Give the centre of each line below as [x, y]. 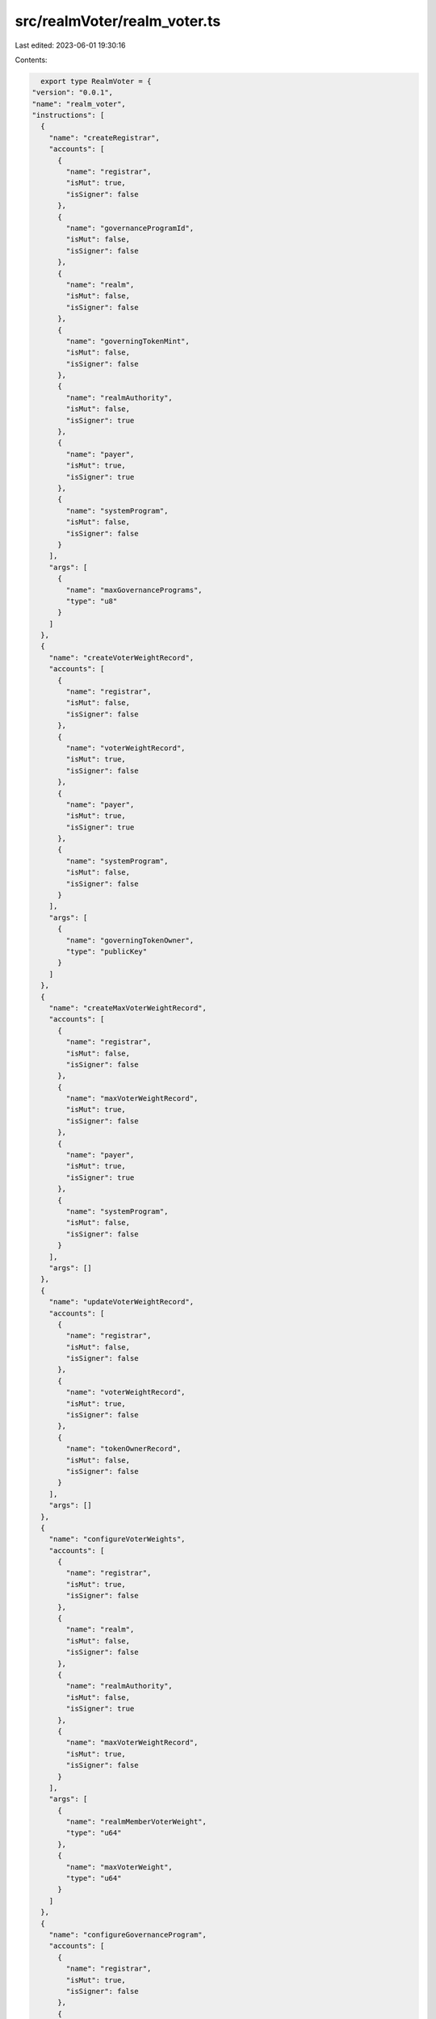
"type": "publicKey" [107, 952]
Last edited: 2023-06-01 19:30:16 [70, 45]
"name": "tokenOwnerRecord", [124, 1449]
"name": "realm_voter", [79, 104]
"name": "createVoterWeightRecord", [121, 657]
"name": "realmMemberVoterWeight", [136, 1822]
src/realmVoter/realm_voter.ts [118, 21]
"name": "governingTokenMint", [128, 341]
